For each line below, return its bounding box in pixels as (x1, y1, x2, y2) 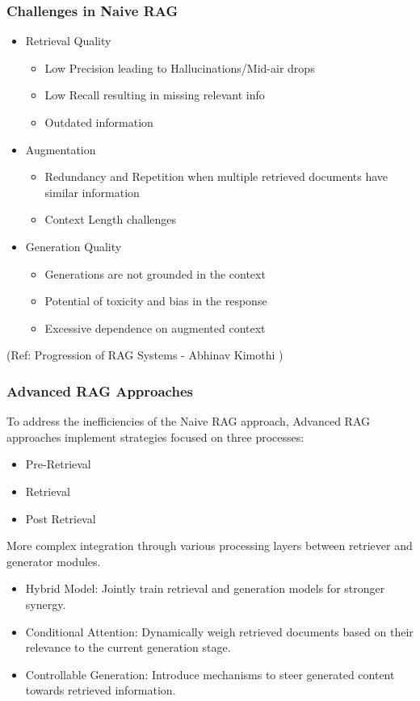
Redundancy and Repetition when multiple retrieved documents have (44, 168, 388, 185)
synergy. (25, 595, 66, 612)
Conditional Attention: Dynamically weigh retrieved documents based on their (25, 623, 414, 640)
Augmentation (25, 141, 96, 157)
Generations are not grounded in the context (44, 265, 266, 282)
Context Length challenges (44, 211, 177, 228)
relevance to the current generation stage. (25, 639, 231, 656)
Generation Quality (25, 237, 122, 254)
